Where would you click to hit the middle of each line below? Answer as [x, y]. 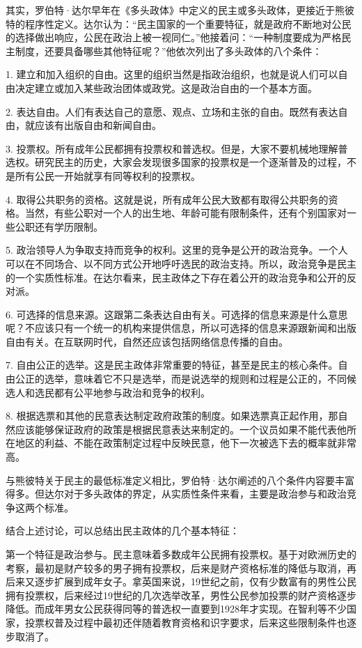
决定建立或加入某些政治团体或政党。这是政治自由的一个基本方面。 [166, 87]
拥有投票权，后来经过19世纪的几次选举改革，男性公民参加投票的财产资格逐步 [181, 595]
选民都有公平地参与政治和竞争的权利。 [122, 392]
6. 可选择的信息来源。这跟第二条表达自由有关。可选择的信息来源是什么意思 [177, 314]
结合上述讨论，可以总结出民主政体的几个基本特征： [123, 531]
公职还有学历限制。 [59, 226]
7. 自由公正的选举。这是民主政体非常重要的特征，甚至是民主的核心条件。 [172, 365]
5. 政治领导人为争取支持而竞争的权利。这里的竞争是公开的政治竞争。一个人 [177, 250]
